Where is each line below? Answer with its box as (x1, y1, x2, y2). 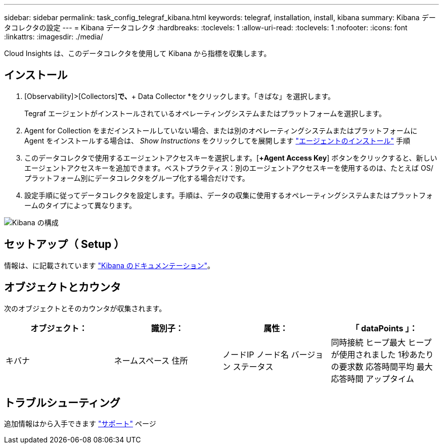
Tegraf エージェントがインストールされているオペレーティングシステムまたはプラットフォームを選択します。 (24, 109, 386, 118)
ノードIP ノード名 (223, 349, 289, 360)
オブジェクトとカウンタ (4, 281, 121, 294)
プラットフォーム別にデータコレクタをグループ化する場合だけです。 (24, 173, 249, 182)
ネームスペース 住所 (114, 355, 188, 366)
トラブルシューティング (4, 396, 120, 409)
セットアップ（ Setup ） (4, 238, 125, 251)
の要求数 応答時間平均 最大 (331, 361, 433, 372)
